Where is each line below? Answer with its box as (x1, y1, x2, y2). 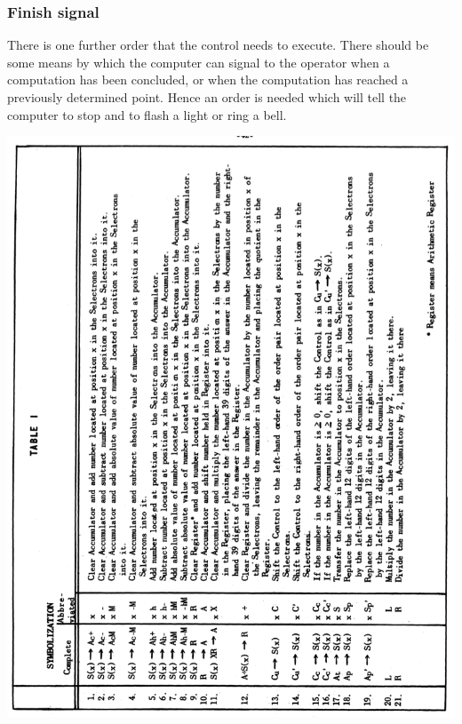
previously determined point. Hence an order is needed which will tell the (7, 88, 407, 106)
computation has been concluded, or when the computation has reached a (7, 70, 409, 89)
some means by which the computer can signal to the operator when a (7, 52, 390, 71)
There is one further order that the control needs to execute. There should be (7, 36, 429, 54)
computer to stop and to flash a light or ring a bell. (7, 105, 287, 123)
